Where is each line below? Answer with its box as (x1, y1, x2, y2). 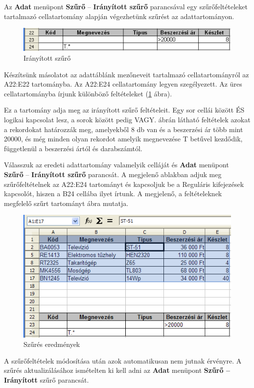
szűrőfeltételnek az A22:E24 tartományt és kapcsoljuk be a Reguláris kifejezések (4, 179, 244, 189)
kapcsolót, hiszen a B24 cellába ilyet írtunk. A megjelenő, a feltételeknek (4, 188, 222, 199)
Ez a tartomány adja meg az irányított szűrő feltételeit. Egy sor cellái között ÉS (4, 105, 245, 115)
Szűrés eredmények (23, 339, 80, 349)
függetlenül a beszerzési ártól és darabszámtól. (4, 143, 142, 153)
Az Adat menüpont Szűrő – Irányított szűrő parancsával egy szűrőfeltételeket (4, 1, 248, 11)
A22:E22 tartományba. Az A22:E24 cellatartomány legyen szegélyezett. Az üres (4, 79, 242, 89)
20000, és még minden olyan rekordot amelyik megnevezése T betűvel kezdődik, (4, 134, 243, 144)
